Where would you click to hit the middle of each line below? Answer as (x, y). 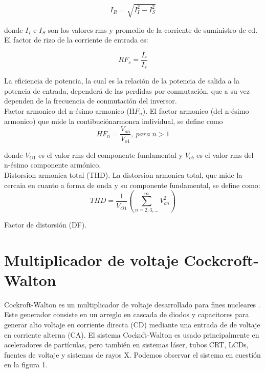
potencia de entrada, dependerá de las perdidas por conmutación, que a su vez (127, 90)
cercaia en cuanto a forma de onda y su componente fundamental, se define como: (132, 185)
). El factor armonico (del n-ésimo (196, 111)
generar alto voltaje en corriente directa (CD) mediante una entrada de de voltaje (132, 324)
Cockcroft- (221, 260)
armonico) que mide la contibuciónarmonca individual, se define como (114, 121)
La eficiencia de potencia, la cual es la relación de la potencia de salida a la (122, 81)
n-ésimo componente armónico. (53, 165)
